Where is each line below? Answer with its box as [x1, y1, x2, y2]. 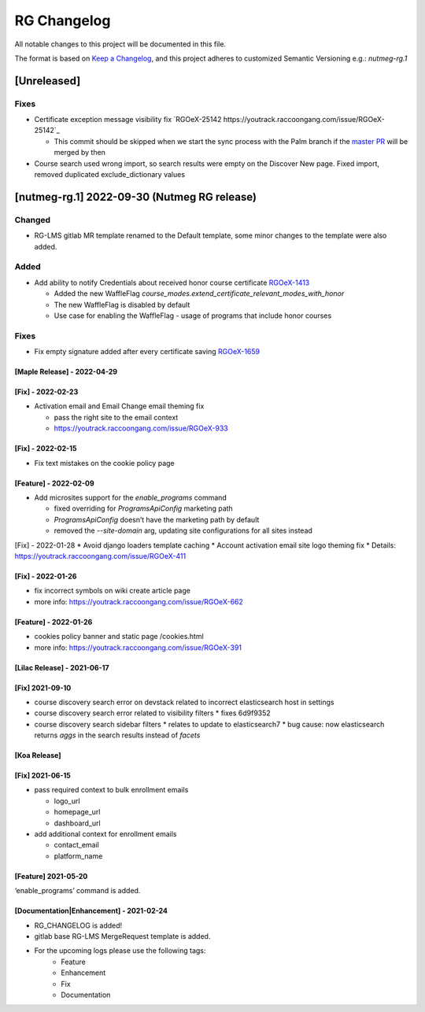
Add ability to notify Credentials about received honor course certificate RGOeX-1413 [34, 278, 310, 287]
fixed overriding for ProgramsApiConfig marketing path [54, 504, 234, 513]
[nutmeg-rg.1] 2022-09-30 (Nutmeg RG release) [14, 190, 257, 204]
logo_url [54, 796, 80, 806]
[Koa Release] [14, 751, 62, 760]
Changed [14, 214, 51, 225]
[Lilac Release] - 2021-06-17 [14, 663, 109, 672]
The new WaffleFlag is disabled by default [54, 300, 190, 309]
